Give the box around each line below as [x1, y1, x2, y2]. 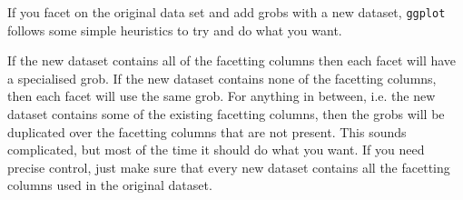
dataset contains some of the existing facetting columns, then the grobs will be [7, 105, 445, 124]
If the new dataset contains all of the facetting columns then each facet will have [7, 51, 457, 70]
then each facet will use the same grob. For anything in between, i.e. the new [7, 86, 436, 105]
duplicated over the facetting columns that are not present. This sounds [7, 122, 407, 141]
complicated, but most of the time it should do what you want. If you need [7, 140, 425, 159]
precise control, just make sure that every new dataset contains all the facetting [7, 157, 450, 176]
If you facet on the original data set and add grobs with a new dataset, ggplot [7, 3, 446, 21]
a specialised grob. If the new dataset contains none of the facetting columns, [7, 68, 437, 87]
